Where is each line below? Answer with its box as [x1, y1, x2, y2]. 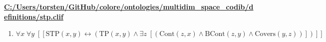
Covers [255, 30, 276, 38]
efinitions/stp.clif [4, 11, 63, 21]
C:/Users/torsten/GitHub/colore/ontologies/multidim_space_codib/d [4, 1, 254, 11]
